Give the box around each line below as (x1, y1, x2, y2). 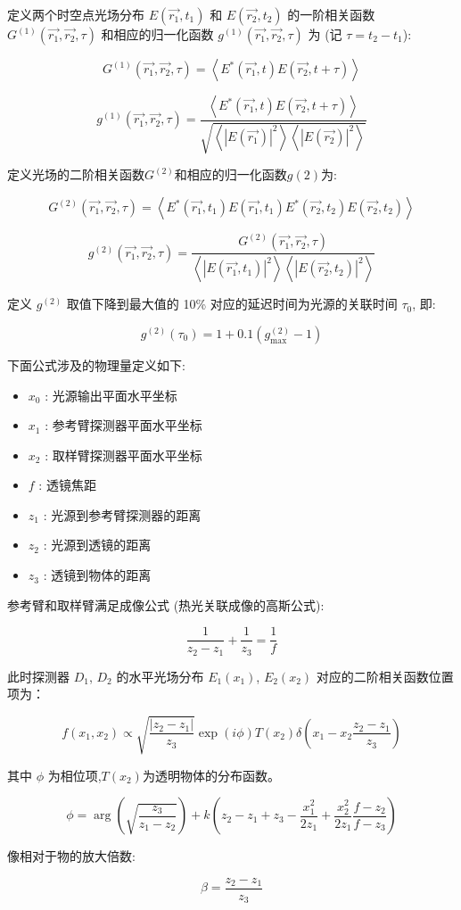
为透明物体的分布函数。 (142, 765, 280, 784)
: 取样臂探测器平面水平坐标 (45, 445, 202, 464)
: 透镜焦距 (38, 476, 96, 494)
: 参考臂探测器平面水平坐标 (45, 416, 202, 434)
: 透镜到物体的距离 (43, 566, 152, 584)
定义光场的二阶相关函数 (7, 165, 144, 184)
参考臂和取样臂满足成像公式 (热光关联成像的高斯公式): (7, 595, 325, 614)
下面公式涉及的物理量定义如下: (7, 355, 185, 374)
